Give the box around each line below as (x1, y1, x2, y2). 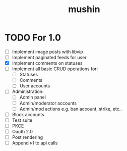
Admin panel (19, 94, 46, 100)
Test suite (12, 117, 33, 123)
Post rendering (12, 134, 43, 140)
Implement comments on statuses (12, 60, 83, 66)
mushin (68, 4, 100, 15)
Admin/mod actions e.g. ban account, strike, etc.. (19, 106, 122, 112)
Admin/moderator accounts (19, 100, 77, 106)
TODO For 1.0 (5, 32, 61, 43)
